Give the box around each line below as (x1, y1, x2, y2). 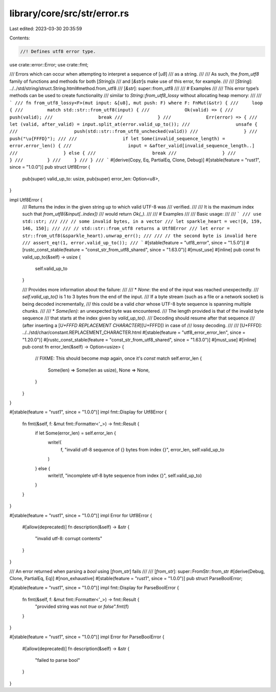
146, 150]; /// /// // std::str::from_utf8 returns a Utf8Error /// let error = (22, 225, 230, 232)
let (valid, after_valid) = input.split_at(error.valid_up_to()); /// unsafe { (9, 122, 258, 127)
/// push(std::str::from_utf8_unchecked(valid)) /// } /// (9, 128, 258, 134)
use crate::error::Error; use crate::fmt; (9, 61, 89, 67)
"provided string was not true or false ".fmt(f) (35, 604, 129, 610)
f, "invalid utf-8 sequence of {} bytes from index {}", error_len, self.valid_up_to (60, 446, 224, 452)
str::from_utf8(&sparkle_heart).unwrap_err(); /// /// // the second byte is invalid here (22, 233, 257, 239)
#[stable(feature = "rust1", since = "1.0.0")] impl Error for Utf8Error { (9, 512, 152, 518)
